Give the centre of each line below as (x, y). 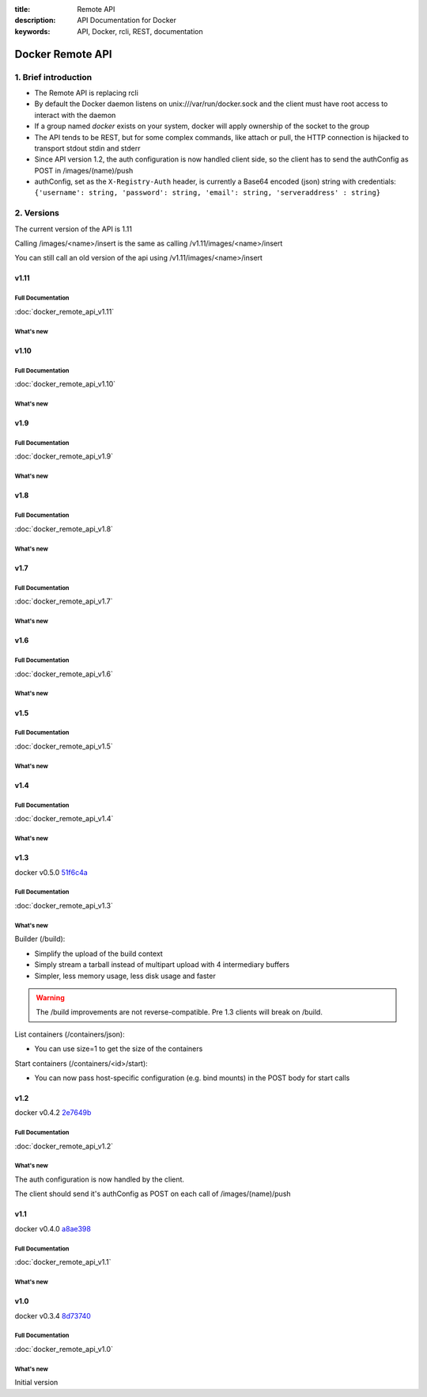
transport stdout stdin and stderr (87, 148)
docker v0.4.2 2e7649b (53, 1113)
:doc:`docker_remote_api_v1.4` (64, 819)
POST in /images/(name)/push (84, 170)
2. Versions (37, 213)
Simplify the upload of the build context (99, 954)
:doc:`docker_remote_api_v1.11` (64, 311)
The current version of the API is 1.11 (73, 229)
